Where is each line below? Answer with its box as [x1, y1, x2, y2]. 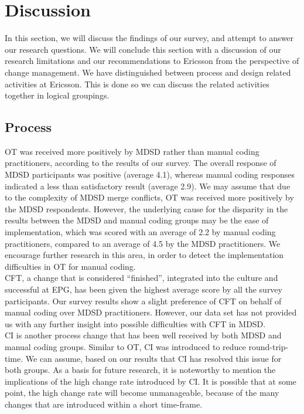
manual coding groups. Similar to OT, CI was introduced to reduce [5, 340, 246, 352]
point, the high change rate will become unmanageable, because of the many [5, 386, 279, 399]
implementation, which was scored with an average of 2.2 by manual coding [5, 226, 276, 238]
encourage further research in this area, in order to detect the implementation [5, 249, 284, 261]
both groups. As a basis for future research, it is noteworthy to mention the [5, 364, 276, 376]
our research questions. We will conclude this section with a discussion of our [5, 43, 281, 55]
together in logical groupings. [5, 89, 110, 101]
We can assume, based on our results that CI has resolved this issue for [25, 352, 282, 364]
